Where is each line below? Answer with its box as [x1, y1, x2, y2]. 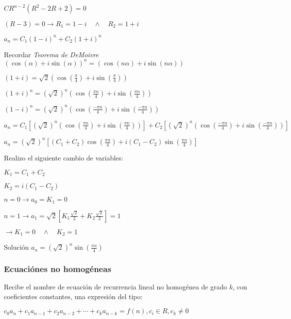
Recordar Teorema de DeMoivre [4, 49, 99, 59]
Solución [4, 242, 29, 252]
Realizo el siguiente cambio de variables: [4, 153, 123, 163]
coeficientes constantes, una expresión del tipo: [4, 291, 143, 301]
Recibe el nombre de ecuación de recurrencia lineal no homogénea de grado [4, 282, 227, 292]
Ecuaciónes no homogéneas [4, 262, 111, 274]
